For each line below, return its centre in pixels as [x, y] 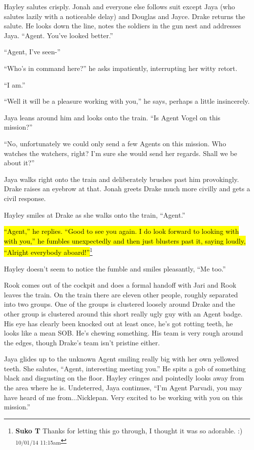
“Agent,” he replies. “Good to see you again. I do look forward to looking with [122, 231]
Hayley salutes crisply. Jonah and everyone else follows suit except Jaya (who [120, 6]
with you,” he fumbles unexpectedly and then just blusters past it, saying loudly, [125, 240]
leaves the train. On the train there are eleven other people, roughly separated [121, 294]
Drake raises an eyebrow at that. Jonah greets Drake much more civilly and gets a [127, 189]
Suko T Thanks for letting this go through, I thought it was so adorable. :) [129, 430]
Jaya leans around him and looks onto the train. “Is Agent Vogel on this [112, 117]
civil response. [25, 198]
